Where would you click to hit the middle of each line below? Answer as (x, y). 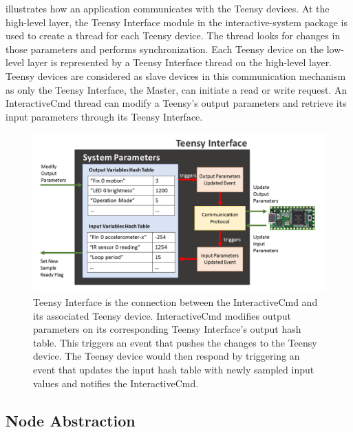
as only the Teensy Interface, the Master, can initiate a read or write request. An (176, 89)
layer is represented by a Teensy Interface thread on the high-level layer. (180, 62)
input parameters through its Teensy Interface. (104, 116)
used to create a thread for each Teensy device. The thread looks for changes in (173, 35)
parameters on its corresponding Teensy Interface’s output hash (167, 329)
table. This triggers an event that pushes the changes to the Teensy (175, 342)
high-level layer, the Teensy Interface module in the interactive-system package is (176, 22)
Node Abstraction (71, 420)
